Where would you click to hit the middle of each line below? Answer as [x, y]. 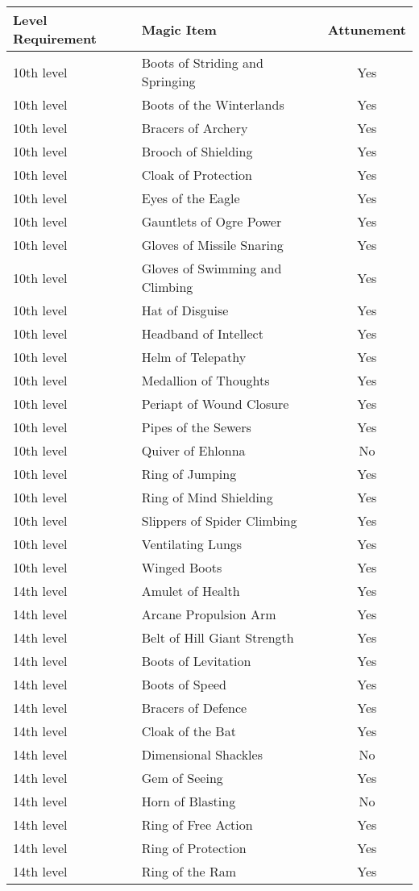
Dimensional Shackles [202, 754]
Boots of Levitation [196, 661]
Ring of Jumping [189, 474]
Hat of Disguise [185, 310]
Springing [168, 81]
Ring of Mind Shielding [207, 497]
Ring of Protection [194, 848]
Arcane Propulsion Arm [209, 614]
